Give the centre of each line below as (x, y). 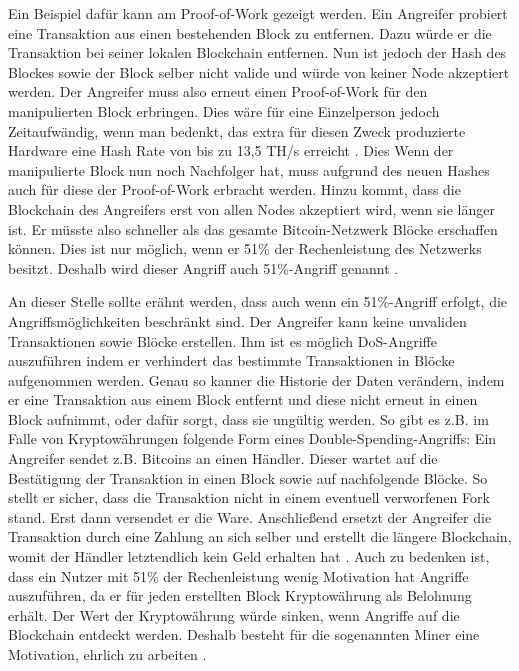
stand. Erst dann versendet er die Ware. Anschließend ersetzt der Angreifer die (250, 516)
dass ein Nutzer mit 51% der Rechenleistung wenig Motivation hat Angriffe (238, 575)
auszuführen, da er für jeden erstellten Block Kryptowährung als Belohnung (240, 595)
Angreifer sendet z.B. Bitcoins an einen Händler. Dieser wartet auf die (223, 458)
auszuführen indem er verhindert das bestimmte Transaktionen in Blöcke (231, 360)
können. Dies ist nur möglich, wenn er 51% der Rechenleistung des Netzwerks (245, 248)
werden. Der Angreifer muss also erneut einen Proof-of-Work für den (218, 91)
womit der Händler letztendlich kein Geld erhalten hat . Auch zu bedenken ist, (249, 556)
